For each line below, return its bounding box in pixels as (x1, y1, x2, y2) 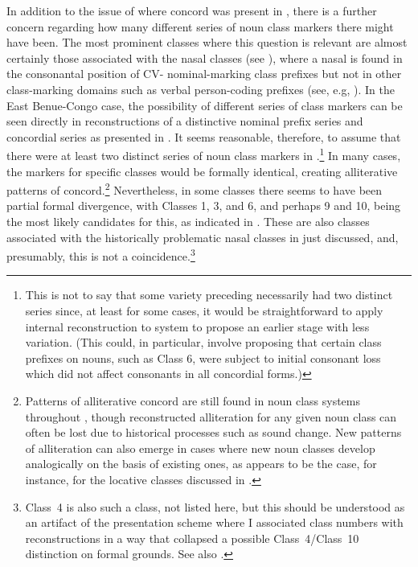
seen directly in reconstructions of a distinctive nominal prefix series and (6, 113, 363, 129)
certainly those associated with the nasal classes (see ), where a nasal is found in (6, 49, 403, 66)
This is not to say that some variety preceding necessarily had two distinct (25, 286, 393, 303)
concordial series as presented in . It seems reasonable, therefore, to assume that (6, 128, 401, 145)
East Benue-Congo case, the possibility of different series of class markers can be (6, 97, 403, 113)
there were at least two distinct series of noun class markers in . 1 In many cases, (6, 145, 401, 163)
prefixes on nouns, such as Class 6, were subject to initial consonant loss (25, 349, 381, 366)
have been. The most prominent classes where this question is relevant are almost (6, 34, 408, 51)
